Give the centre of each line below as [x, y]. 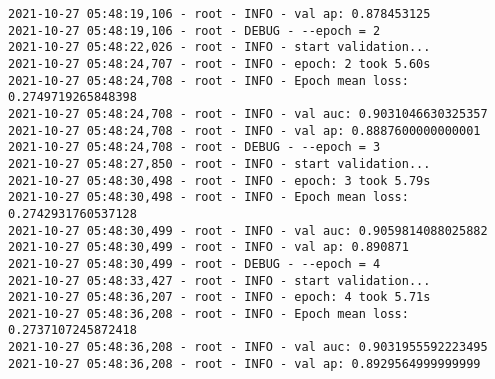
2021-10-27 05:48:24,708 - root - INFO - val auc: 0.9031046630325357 [248, 113]
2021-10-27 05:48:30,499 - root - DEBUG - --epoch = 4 [194, 263]
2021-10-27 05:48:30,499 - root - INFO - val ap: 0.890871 [208, 247]
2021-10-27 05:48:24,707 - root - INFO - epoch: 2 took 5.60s [219, 63]
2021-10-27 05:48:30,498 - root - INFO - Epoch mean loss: [208, 197]
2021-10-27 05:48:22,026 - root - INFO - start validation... [219, 47]
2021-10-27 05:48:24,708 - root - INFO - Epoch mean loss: [208, 80]
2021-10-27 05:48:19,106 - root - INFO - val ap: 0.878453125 [219, 14]
